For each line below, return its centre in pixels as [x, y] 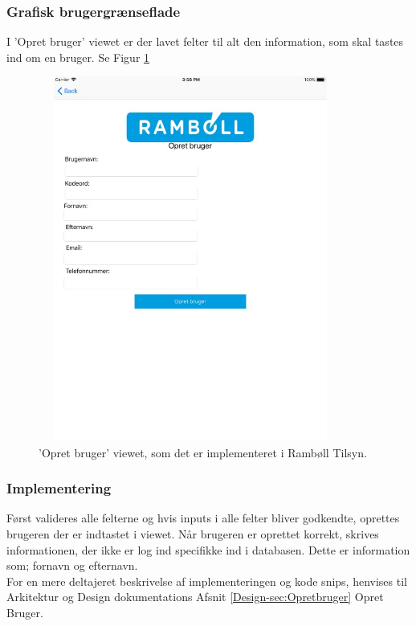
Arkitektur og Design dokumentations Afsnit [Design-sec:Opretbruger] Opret [195, 597]
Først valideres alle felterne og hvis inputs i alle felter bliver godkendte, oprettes [203, 518]
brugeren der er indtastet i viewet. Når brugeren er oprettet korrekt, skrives [193, 533]
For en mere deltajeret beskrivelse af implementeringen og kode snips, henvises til [207, 581]
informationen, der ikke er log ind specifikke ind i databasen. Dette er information [208, 549]
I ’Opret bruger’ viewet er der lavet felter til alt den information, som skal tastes [205, 41]
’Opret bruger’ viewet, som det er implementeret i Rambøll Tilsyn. [203, 452]
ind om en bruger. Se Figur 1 [78, 57]
